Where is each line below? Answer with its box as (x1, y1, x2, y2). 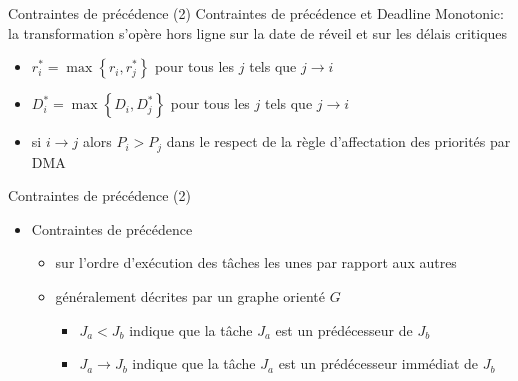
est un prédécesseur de (275, 319, 413, 340)
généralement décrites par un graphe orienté (55, 286, 325, 307)
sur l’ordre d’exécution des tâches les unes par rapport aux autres (55, 252, 457, 273)
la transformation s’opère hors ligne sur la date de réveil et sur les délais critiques (8, 22, 508, 43)
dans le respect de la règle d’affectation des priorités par (166, 131, 511, 152)
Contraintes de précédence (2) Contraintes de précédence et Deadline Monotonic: (8, 3, 504, 23)
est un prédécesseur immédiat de (278, 353, 479, 374)
